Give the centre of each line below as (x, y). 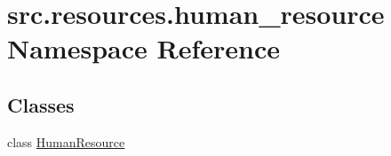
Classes (41, 104)
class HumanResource (66, 141)
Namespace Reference (144, 48)
